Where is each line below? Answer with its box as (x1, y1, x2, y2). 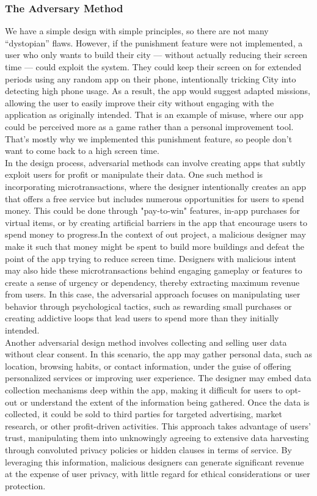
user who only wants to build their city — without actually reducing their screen (5, 48, 308, 61)
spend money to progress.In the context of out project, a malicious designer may (5, 228, 306, 241)
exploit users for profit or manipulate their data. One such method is (5, 168, 263, 181)
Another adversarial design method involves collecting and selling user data (5, 335, 287, 348)
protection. (5, 479, 46, 492)
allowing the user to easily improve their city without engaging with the (5, 96, 274, 109)
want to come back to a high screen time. (5, 144, 159, 157)
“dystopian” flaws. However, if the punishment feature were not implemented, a (5, 36, 303, 49)
